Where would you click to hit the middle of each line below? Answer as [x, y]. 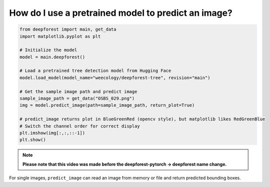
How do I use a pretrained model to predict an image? [121, 13]
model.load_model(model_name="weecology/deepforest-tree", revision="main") [115, 77]
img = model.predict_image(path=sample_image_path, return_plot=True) [107, 105]
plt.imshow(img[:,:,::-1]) [52, 133]
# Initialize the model [49, 50]
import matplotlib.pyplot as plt [60, 36]
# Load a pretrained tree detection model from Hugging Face [95, 71]
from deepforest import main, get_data [68, 29]
